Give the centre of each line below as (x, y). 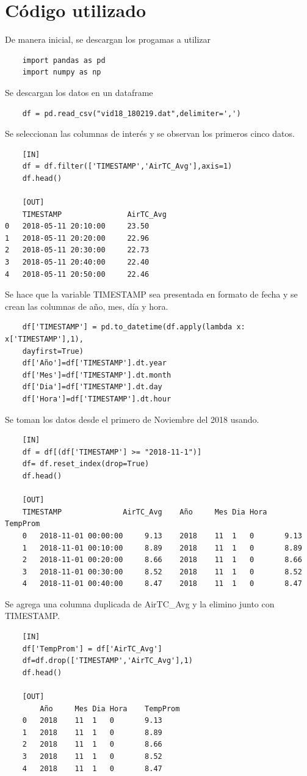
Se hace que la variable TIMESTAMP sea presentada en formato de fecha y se (151, 294)
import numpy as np (62, 72)
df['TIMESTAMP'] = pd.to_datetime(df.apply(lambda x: (134, 327)
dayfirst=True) (53, 351)
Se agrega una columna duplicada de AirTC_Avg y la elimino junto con (140, 603)
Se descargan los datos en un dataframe (79, 92)
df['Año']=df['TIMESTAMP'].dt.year (94, 363)
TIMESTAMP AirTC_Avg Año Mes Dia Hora (145, 512)
